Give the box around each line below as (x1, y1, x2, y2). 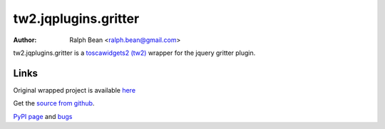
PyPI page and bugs (13, 112, 73, 120)
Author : (13, 36, 37, 44)
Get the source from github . (13, 99, 95, 108)
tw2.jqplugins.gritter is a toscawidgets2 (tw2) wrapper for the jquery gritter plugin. (13, 48, 256, 57)
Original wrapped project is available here (13, 86, 135, 94)
